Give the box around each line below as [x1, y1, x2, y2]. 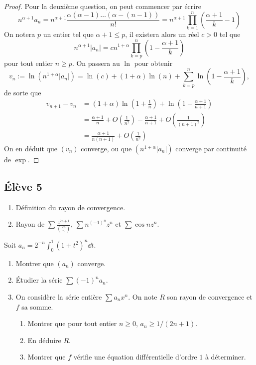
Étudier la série [15, 275, 63, 285]
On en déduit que [4, 143, 57, 153]
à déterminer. [205, 352, 246, 362]
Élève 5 [4, 178, 42, 194]
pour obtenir [134, 57, 173, 68]
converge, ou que [81, 143, 132, 153]
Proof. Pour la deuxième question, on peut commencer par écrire [4, 1, 201, 11]
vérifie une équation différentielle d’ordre [73, 352, 197, 362]
